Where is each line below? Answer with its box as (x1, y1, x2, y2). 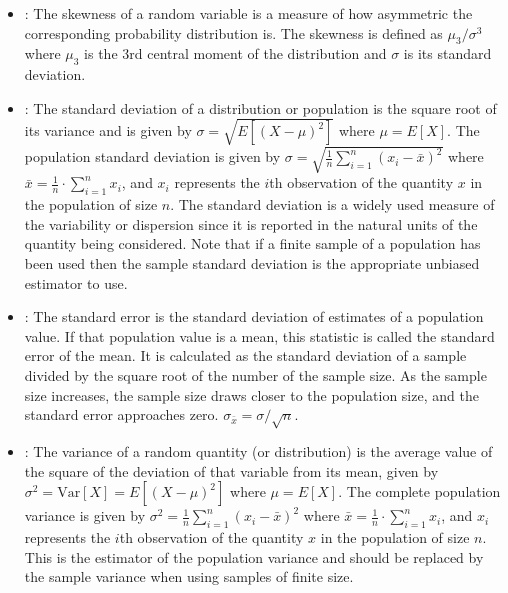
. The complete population (338, 481, 501, 502)
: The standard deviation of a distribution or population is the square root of (24, 97, 497, 118)
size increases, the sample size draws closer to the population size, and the (24, 384, 479, 405)
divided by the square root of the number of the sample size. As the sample (24, 365, 487, 386)
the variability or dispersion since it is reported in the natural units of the (24, 213, 478, 234)
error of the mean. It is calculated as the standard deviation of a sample (24, 345, 467, 366)
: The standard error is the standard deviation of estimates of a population (24, 306, 484, 327)
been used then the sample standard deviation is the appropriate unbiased (24, 253, 480, 274)
